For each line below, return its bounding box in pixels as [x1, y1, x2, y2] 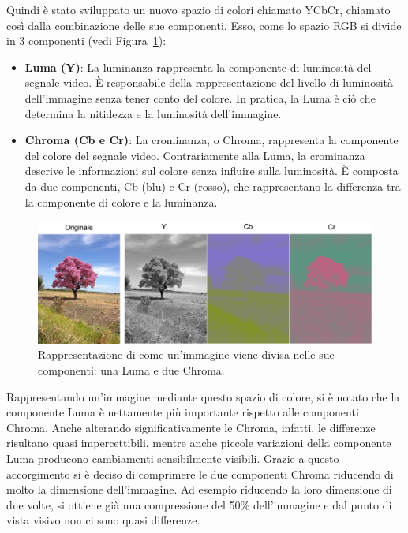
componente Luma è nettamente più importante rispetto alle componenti [6, 404, 359, 420]
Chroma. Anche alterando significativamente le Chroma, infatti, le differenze [6, 419, 376, 435]
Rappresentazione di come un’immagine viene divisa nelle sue [38, 346, 335, 363]
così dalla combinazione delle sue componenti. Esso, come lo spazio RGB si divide [6, 17, 402, 33]
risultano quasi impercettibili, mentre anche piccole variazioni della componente [6, 434, 391, 451]
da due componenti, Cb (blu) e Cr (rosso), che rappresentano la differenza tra [24, 177, 401, 194]
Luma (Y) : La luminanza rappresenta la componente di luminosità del [24, 58, 372, 75]
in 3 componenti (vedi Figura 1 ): [6, 32, 167, 49]
